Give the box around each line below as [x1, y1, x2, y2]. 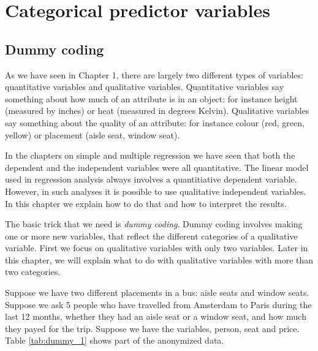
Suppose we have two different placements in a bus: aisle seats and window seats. [5, 286, 309, 299]
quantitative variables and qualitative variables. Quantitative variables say [5, 80, 284, 93]
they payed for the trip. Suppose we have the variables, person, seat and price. [5, 322, 300, 334]
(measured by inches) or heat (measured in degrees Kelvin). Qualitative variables [5, 104, 309, 117]
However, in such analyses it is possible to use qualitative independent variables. [5, 184, 306, 197]
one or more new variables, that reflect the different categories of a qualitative [5, 229, 298, 242]
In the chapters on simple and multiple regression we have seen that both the [5, 149, 295, 162]
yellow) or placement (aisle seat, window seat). [5, 128, 180, 141]
